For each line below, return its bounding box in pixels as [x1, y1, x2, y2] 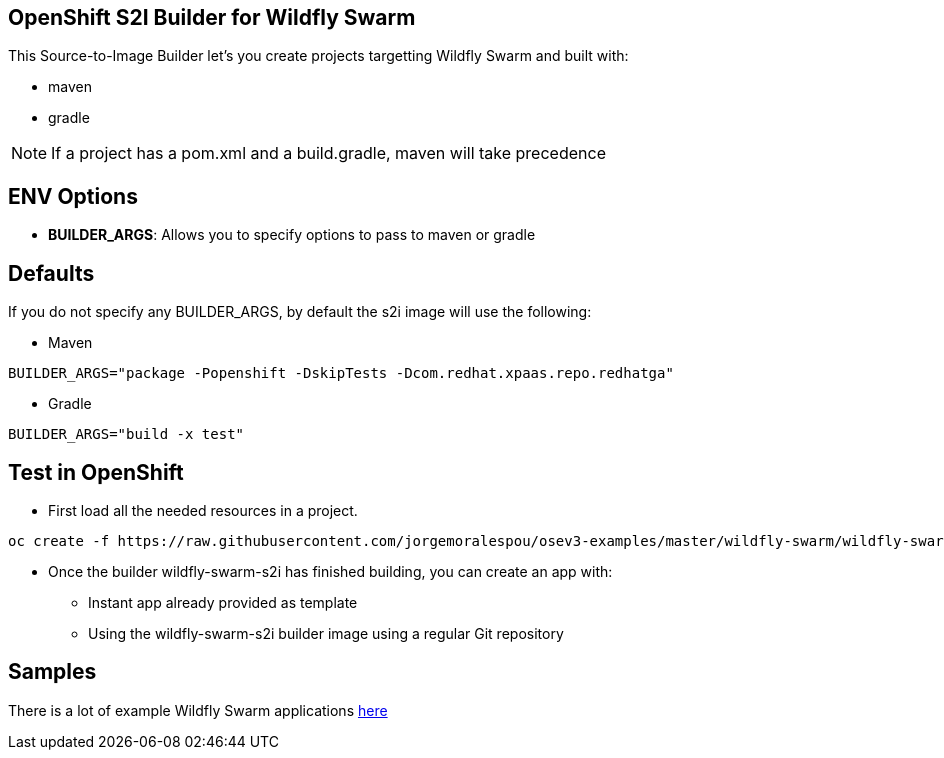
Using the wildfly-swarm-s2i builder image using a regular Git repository [88, 624, 564, 642]
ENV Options [8, 183, 138, 209]
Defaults [8, 260, 95, 286]
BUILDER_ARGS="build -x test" [8, 426, 245, 443]
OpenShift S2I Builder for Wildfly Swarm [8, 5, 416, 30]
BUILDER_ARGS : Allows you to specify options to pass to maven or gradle [48, 226, 536, 244]
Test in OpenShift [8, 459, 184, 485]
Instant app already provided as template [88, 593, 358, 611]
